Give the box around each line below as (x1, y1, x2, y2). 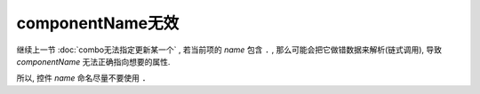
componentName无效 (16, 13, 180, 33)
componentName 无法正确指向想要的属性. (16, 56, 171, 67)
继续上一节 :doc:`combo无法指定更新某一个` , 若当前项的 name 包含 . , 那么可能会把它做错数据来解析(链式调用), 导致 (16, 44, 443, 55)
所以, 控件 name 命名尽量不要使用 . (16, 73, 147, 83)
